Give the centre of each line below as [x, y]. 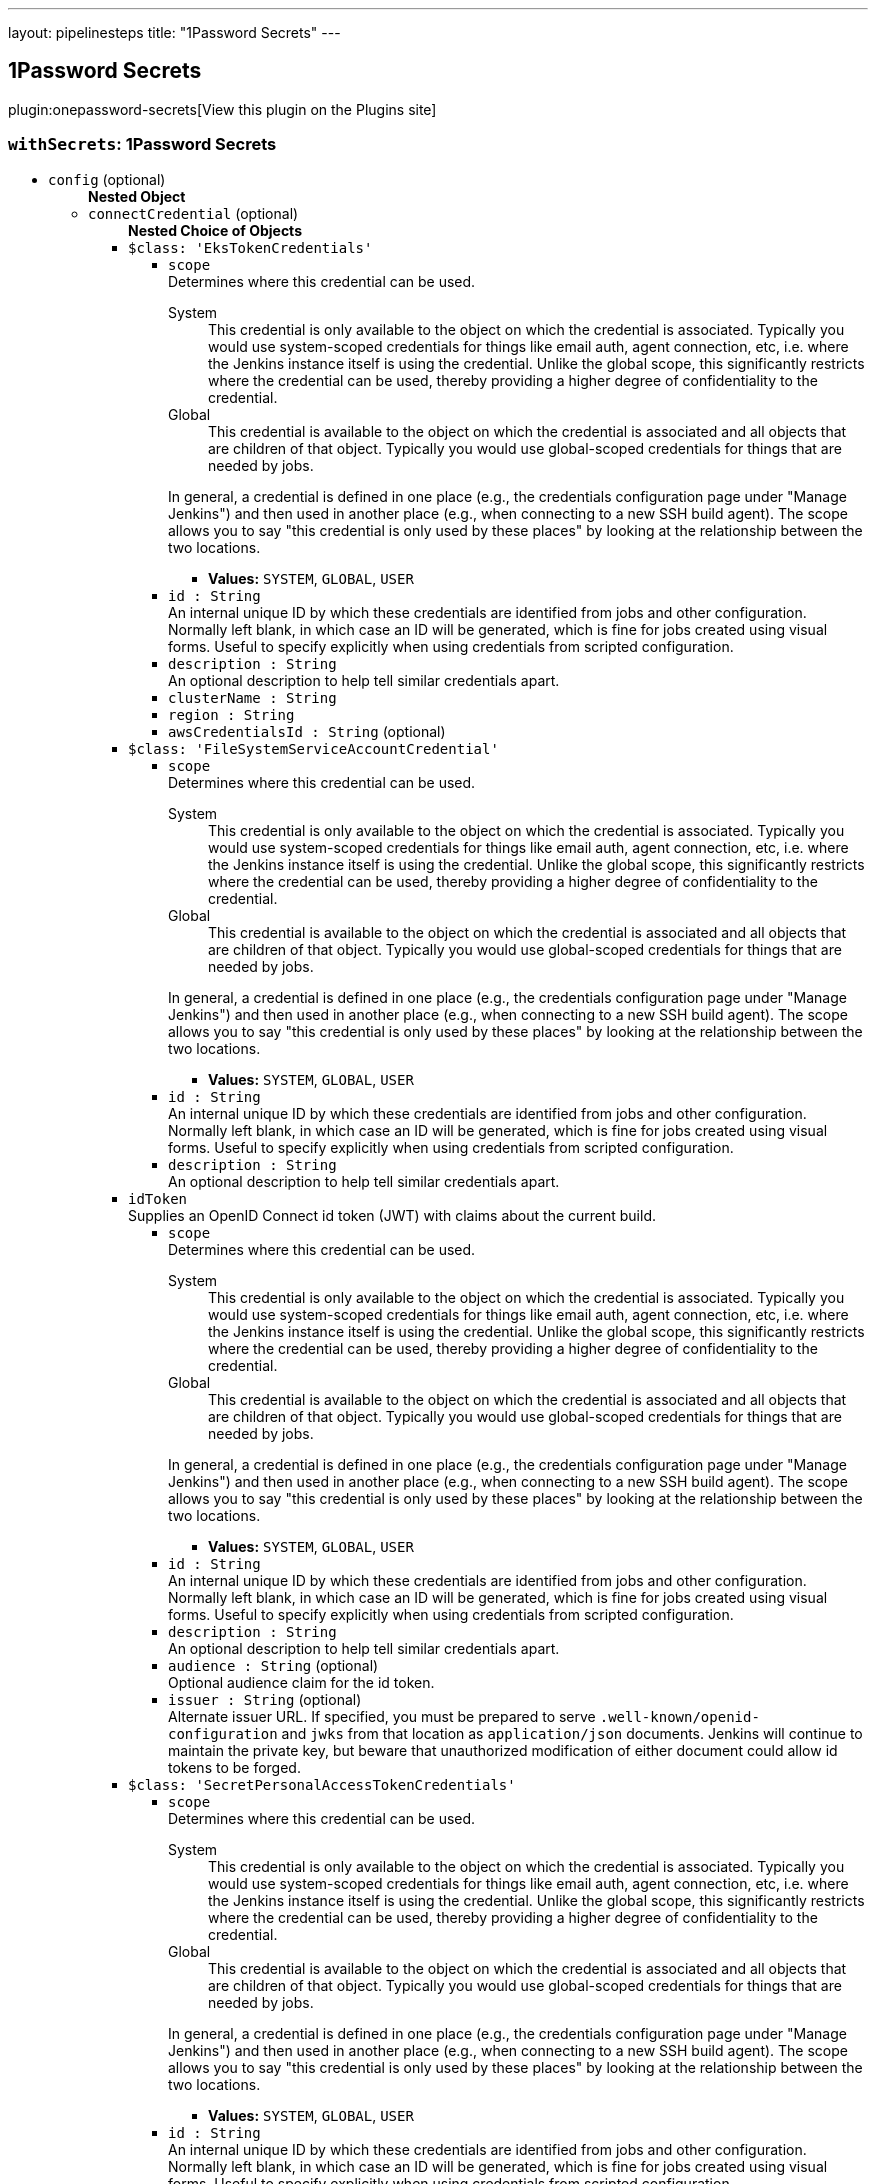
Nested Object [137, 196]
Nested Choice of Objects [215, 230]
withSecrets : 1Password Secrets [142, 144]
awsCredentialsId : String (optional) [307, 731]
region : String [231, 714]
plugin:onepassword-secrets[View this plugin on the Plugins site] [222, 109]
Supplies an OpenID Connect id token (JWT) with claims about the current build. [392, 1215]
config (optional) [107, 179]
